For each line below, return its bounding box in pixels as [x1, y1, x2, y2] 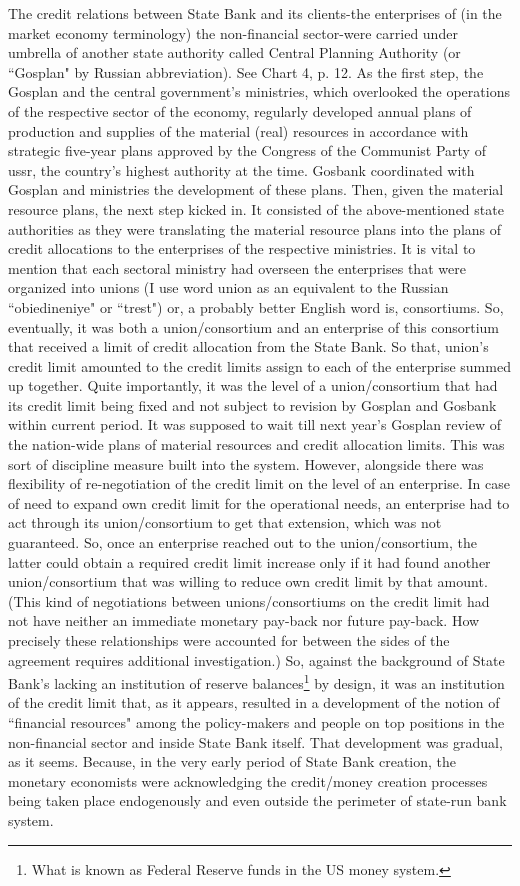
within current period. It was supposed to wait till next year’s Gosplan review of [8, 414, 502, 435]
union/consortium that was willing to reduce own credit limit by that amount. [8, 571, 488, 592]
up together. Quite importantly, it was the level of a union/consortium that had [8, 375, 498, 396]
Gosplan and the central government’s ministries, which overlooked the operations [8, 81, 510, 102]
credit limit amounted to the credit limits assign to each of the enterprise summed [8, 355, 511, 376]
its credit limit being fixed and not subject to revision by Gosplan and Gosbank [8, 394, 497, 415]
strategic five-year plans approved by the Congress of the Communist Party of [8, 140, 486, 161]
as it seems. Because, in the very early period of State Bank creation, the [8, 751, 457, 772]
